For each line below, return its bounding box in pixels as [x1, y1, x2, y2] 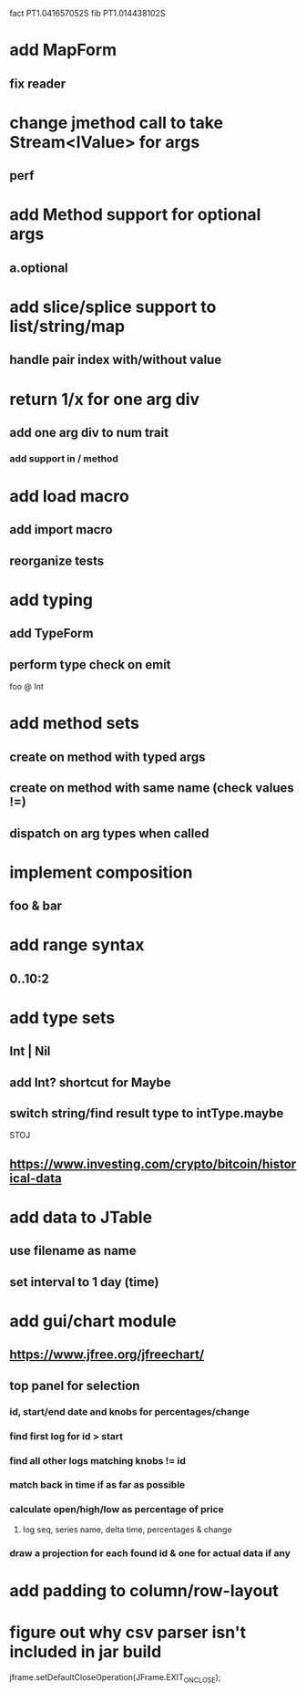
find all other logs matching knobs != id [9, 1454, 187, 1467]
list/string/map [9, 316, 126, 337]
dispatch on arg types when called [9, 825, 209, 841]
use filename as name [9, 1243, 137, 1259]
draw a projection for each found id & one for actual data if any [9, 1546, 291, 1559]
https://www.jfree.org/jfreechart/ [9, 1347, 205, 1363]
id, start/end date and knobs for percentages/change [9, 1405, 250, 1417]
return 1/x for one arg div [9, 389, 200, 410]
